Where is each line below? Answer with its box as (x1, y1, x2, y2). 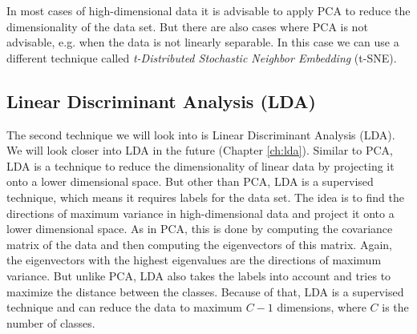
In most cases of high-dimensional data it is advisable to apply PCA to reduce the (6, 2, 411, 18)
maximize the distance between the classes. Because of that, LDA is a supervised (6, 283, 404, 300)
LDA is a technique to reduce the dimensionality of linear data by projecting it (6, 157, 395, 174)
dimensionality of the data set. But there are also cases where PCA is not (6, 18, 368, 34)
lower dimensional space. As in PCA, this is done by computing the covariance (6, 220, 393, 237)
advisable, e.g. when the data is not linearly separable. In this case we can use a (6, 34, 399, 50)
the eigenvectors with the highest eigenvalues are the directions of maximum (6, 252, 382, 268)
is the (382, 299, 409, 316)
